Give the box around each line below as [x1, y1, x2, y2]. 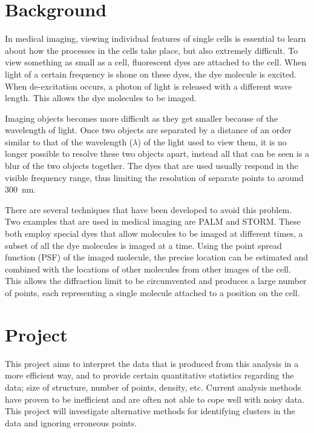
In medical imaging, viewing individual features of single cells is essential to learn [5, 32, 306, 45]
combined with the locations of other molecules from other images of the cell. [5, 262, 291, 275]
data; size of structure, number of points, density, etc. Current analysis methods [5, 380, 301, 393]
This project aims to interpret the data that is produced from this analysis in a [5, 357, 299, 369]
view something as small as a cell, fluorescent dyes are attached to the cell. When [5, 56, 307, 68]
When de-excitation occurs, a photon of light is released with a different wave [5, 79, 292, 92]
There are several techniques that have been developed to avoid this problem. [5, 203, 292, 216]
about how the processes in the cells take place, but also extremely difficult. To [5, 44, 298, 56]
